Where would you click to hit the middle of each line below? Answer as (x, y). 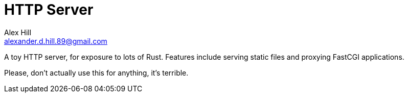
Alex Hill (18, 32)
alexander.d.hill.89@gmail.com (56, 41)
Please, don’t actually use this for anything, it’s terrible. (96, 72)
